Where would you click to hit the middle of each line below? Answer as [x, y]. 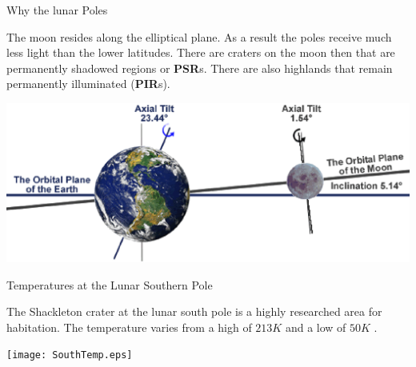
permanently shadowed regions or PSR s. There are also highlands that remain [200, 68]
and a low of [316, 327]
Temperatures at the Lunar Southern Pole [110, 284]
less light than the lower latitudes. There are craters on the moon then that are [201, 52]
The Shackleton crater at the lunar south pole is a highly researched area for [194, 311]
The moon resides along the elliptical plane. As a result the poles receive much [199, 36]
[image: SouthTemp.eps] [70, 355]
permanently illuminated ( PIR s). [88, 84]
